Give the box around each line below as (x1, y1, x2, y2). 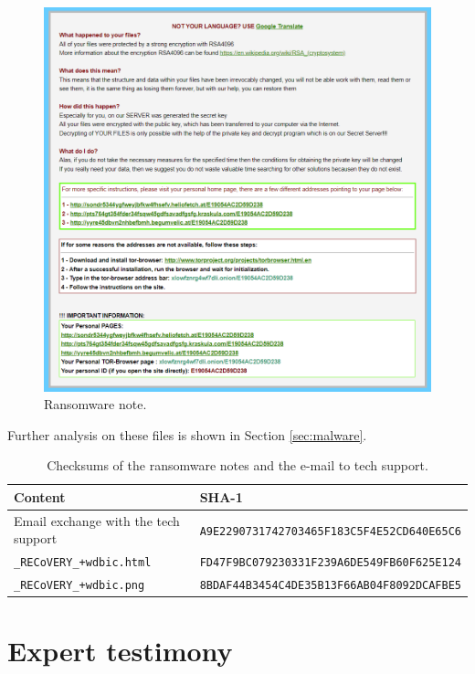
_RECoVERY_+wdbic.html (14, 556, 152, 570)
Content (14, 487, 66, 506)
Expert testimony (7, 632, 233, 669)
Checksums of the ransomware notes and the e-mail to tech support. (47, 456, 428, 475)
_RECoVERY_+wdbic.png (14, 579, 145, 593)
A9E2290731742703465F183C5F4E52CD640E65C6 (199, 524, 461, 538)
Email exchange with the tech (14, 511, 180, 530)
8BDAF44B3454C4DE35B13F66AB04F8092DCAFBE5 (199, 579, 461, 593)
